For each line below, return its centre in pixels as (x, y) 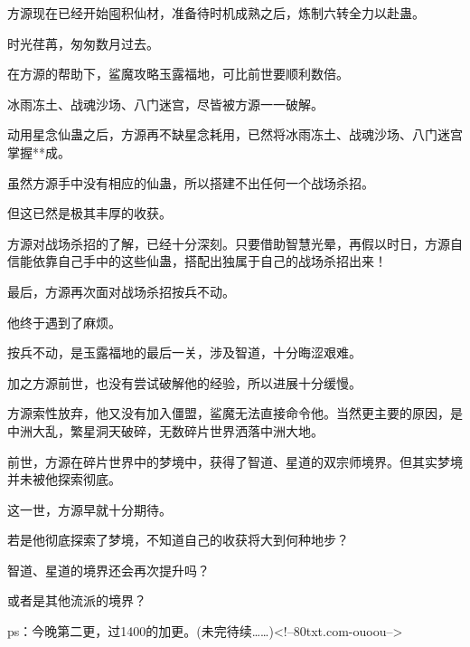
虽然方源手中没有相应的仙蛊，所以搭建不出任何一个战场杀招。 (191, 182)
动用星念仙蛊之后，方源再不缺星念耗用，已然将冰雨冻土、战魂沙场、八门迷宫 (235, 134)
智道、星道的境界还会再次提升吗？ (108, 570)
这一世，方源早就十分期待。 (89, 509)
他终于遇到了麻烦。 (64, 322)
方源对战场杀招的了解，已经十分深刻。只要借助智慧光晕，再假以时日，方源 (229, 243)
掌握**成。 (39, 152)
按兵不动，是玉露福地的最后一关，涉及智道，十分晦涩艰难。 (184, 352)
